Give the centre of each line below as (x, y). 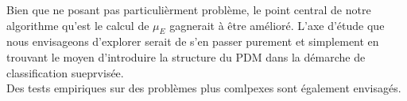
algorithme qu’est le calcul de (78, 25)
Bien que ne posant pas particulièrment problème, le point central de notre (189, 9)
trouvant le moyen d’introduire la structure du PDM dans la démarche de (186, 56)
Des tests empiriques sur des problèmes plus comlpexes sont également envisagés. (204, 88)
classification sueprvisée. (65, 72)
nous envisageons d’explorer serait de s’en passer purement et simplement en (193, 41)
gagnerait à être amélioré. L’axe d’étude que (277, 25)
